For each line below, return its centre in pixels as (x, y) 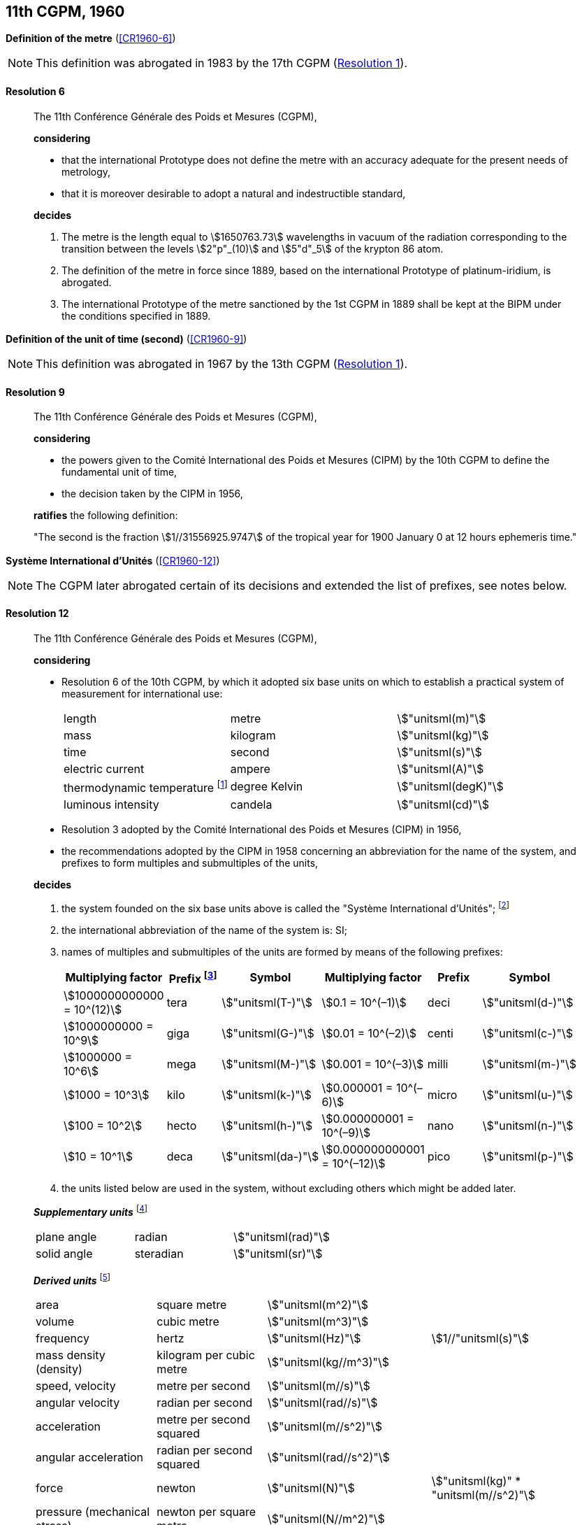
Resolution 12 (37, 613)
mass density (71, 1355)
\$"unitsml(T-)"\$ (267, 1003)
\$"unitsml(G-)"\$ (268, 1034)
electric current (104, 768)
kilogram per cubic (206, 1355)
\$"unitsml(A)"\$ (441, 768)
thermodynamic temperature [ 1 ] (146, 787)
